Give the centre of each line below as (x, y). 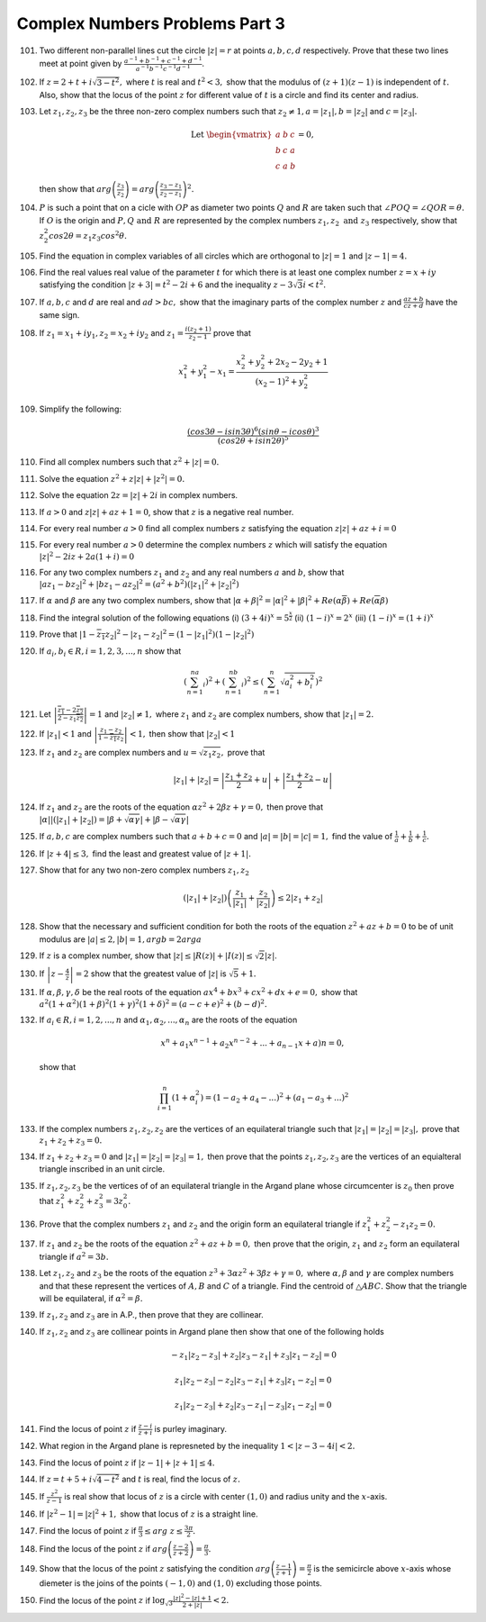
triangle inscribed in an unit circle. (102, 1169)
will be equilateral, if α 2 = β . (91, 1298)
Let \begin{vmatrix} (231, 135)
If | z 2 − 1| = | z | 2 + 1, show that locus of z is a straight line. (148, 1513)
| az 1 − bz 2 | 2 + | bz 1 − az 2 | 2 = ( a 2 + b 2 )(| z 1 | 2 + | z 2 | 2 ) (139, 584)
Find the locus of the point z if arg (103, 1549)
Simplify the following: (80, 409)
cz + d (414, 306)
